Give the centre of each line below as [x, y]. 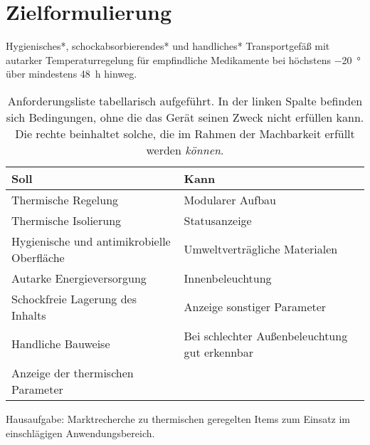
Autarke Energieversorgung [79, 278]
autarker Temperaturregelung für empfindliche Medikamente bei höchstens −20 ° [183, 59]
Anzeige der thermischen [73, 372]
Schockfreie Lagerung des [74, 298]
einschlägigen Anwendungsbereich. [80, 433]
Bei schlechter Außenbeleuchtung [266, 335]
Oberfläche [38, 257]
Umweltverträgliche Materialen [261, 249]
